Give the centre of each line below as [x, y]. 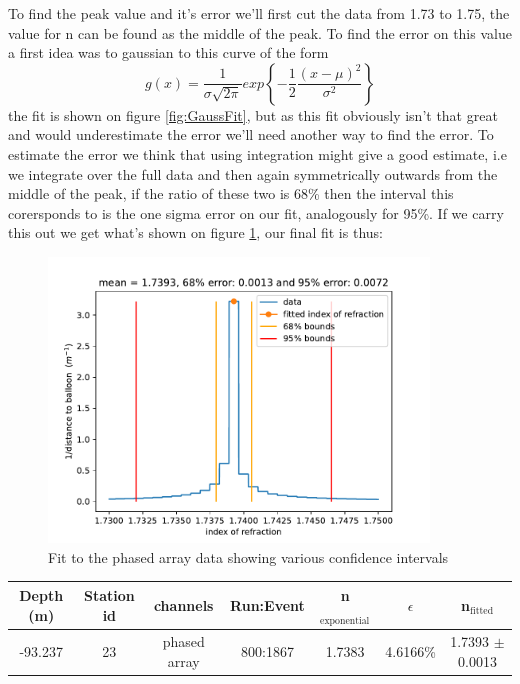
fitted [481, 611]
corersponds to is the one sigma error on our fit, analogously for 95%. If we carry [256, 212]
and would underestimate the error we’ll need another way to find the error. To [251, 134]
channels [183, 605]
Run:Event [267, 605]
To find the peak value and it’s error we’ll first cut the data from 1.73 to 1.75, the [259, 13]
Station [109, 595]
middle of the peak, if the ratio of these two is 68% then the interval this [231, 193]
